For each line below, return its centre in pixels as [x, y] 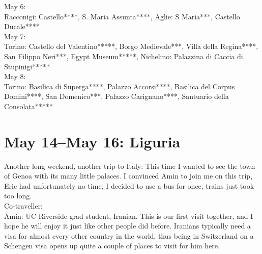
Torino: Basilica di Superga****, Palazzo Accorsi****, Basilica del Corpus [120, 86]
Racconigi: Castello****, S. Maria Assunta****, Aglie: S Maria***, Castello [122, 16]
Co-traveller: [23, 206]
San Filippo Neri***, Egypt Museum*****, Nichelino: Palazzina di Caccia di [124, 56]
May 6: [15, 6]
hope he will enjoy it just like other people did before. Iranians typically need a [127, 226]
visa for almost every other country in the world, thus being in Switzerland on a [129, 235]
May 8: [15, 76]
